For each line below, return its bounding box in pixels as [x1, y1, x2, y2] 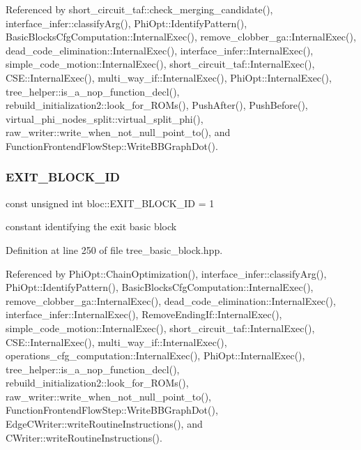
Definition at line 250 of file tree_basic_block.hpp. [6, 242, 223, 257]
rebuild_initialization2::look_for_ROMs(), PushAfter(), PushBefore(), [6, 98, 308, 112]
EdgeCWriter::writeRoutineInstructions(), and [6, 417, 203, 431]
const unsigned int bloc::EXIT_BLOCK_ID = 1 [6, 195, 215, 210]
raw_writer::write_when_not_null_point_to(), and [6, 125, 231, 140]
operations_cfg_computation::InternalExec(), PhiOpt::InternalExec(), [6, 348, 305, 363]
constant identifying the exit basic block [6, 219, 177, 234]
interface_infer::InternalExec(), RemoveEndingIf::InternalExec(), [6, 307, 282, 322]
